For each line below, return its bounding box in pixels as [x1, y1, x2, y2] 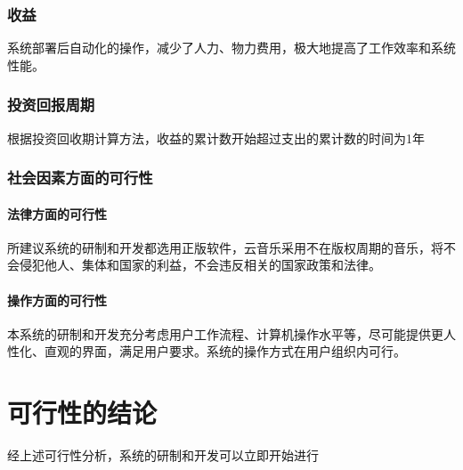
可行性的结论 [7, 394, 158, 431]
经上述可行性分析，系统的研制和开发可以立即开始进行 [7, 446, 319, 465]
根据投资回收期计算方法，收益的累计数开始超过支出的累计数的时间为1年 [7, 128, 425, 147]
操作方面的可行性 [7, 290, 107, 309]
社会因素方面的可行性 [7, 166, 153, 189]
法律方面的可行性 [7, 204, 107, 223]
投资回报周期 [7, 93, 95, 116]
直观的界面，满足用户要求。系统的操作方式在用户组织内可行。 [44, 342, 406, 361]
